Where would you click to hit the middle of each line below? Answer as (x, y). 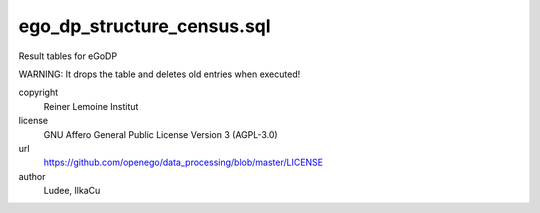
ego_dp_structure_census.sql (144, 26)
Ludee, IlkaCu (72, 191)
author (32, 176)
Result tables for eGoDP (68, 56)
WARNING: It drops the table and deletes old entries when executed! (159, 74)
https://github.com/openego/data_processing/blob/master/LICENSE (183, 162)
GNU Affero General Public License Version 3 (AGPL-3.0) (161, 134)
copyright (38, 92)
